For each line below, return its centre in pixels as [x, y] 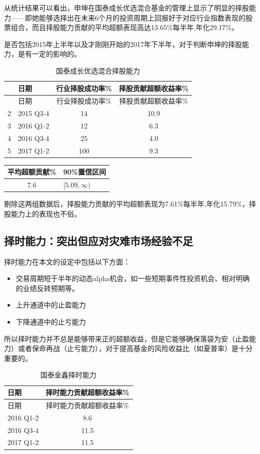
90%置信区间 [84, 172]
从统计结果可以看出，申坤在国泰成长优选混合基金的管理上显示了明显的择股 [126, 7]
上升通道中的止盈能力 [51, 305]
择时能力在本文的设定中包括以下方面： [67, 261]
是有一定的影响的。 [49, 54]
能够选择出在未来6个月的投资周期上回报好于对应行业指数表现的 [142, 17]
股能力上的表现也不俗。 [42, 213]
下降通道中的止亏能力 [51, 322]
